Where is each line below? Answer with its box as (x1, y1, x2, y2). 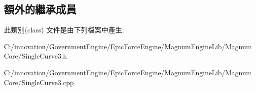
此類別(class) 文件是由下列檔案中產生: (4, 25, 124, 35)
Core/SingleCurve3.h (4, 51, 67, 61)
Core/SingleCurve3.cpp (4, 77, 74, 87)
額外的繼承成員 (4, 1, 76, 17)
